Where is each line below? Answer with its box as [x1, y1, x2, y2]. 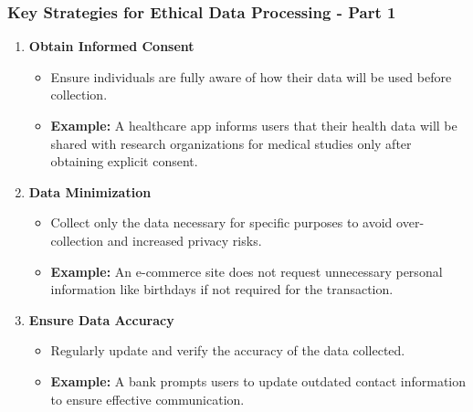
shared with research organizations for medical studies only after [50, 133, 412, 153]
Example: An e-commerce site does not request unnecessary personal [50, 261, 443, 280]
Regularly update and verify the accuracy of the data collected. [50, 341, 405, 360]
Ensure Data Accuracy [28, 310, 174, 329]
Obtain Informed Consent [28, 37, 194, 56]
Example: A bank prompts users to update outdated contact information [50, 371, 467, 390]
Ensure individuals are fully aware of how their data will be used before [50, 67, 452, 86]
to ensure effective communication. [50, 389, 245, 408]
